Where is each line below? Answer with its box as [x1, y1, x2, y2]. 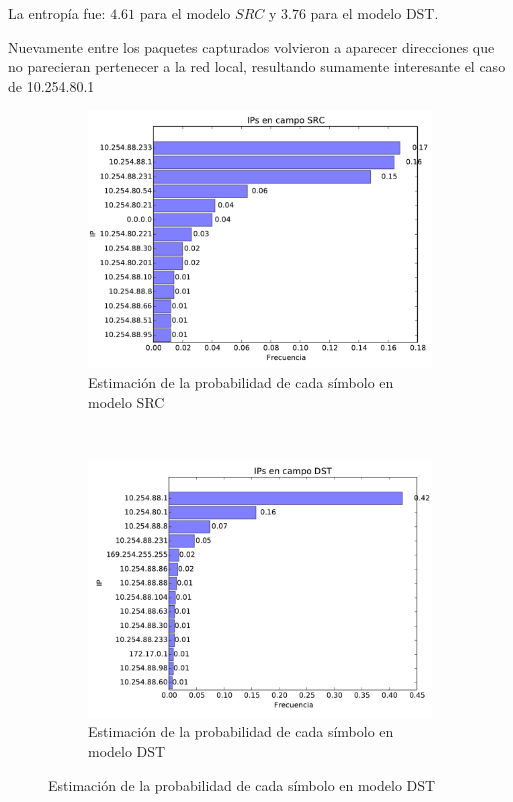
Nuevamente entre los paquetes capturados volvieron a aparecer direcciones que [8, 36, 495, 57]
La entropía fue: [8, 3, 106, 23]
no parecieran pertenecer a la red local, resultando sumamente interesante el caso [8, 56, 506, 77]
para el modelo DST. [310, 3, 439, 23]
